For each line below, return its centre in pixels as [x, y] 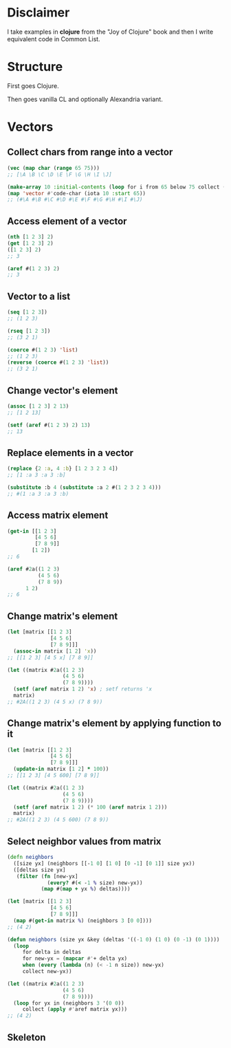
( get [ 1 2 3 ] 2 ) [30, 243]
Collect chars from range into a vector [90, 152]
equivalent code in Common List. [54, 39]
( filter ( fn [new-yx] [47, 876]
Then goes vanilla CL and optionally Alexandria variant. [85, 99]
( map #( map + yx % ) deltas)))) [86, 889]
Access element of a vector [67, 221]
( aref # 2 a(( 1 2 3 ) [33, 569]
